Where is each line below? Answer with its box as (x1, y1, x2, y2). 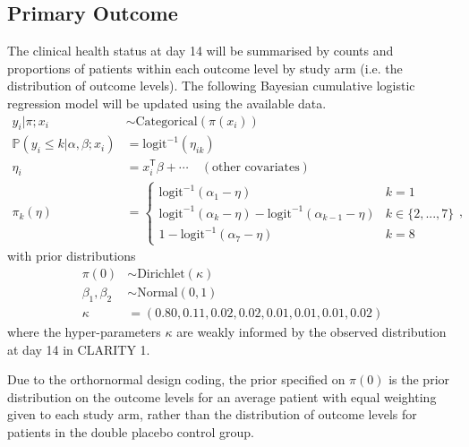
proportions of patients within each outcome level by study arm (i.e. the (7, 58, 403, 77)
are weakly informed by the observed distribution (176, 322, 447, 340)
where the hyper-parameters (7, 322, 161, 340)
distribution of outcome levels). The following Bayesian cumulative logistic (7, 76, 415, 95)
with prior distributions (7, 246, 136, 265)
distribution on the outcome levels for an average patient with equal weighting (7, 387, 437, 406)
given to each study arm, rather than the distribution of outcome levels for (7, 405, 417, 424)
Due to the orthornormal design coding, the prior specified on (7, 370, 345, 389)
